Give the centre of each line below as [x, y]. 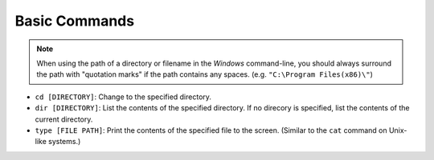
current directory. [64, 119]
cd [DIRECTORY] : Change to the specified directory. [123, 97]
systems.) [65, 142]
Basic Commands [75, 21]
